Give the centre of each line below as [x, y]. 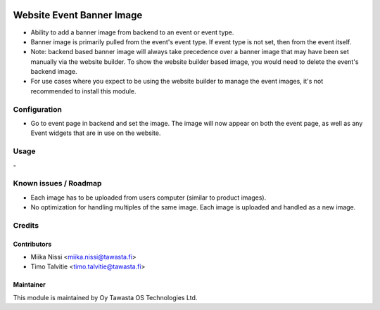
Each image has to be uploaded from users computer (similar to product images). [148, 198]
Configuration [38, 109]
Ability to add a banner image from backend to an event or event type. [132, 32]
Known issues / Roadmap [57, 183]
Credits [26, 225]
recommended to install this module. [83, 91]
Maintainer [29, 285]
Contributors [32, 244]
